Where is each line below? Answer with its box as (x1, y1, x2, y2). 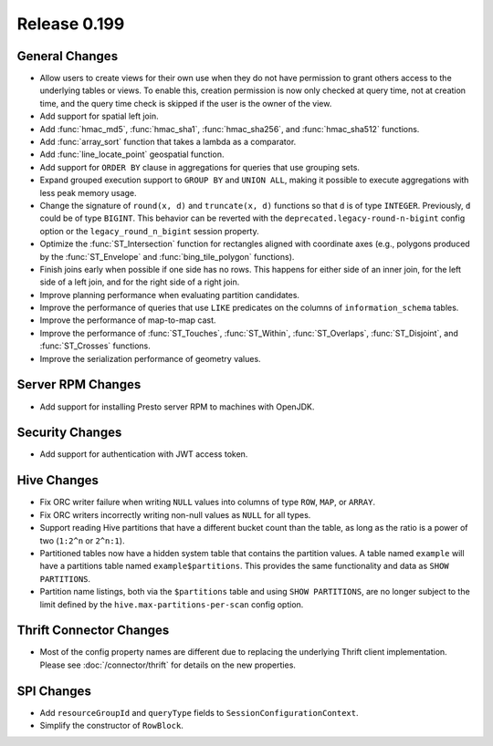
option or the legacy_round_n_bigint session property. (39, 225, 259, 236)
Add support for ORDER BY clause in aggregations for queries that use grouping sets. (39, 161, 361, 172)
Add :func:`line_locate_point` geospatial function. (39, 149, 225, 160)
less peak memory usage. (39, 187, 137, 198)
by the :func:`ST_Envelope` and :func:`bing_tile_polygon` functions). (39, 251, 295, 262)
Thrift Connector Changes (16, 623, 170, 638)
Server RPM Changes (16, 377, 142, 392)
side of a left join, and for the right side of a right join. (39, 276, 240, 287)
